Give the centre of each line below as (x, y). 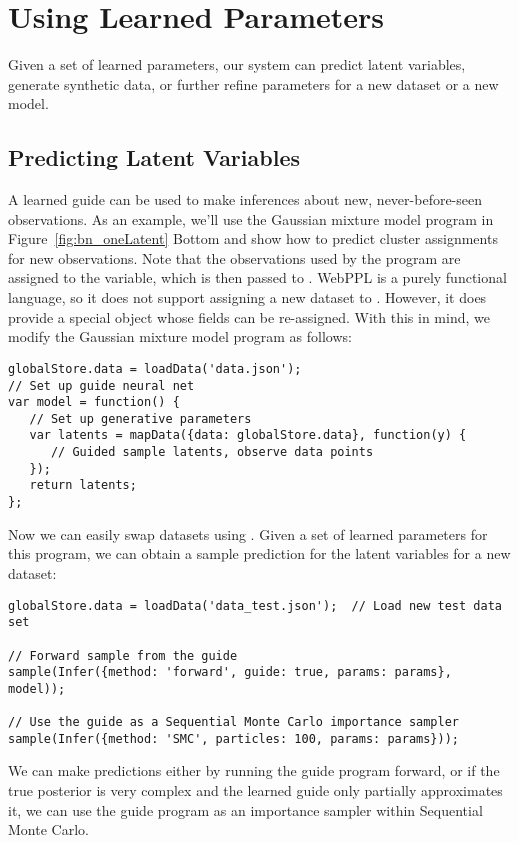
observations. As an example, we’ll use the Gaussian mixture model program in (251, 218)
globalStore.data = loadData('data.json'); (155, 368)
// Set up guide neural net (101, 385)
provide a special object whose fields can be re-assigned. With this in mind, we (249, 316)
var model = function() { (94, 402)
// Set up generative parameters (140, 418)
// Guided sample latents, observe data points (212, 452)
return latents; (83, 485)
